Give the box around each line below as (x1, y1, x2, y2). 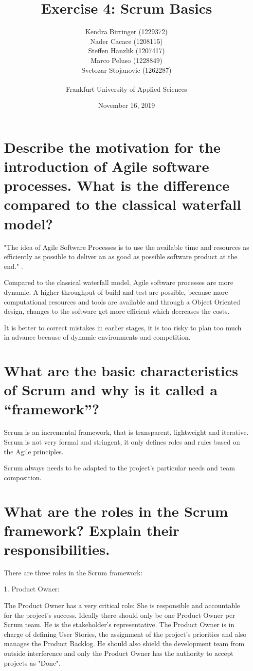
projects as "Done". (4, 657, 61, 668)
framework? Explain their (4, 520, 180, 540)
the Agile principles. (4, 446, 64, 456)
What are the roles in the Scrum (4, 501, 228, 521)
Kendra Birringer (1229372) (85, 26, 168, 37)
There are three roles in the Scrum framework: (4, 567, 143, 577)
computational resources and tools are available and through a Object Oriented (4, 296, 240, 306)
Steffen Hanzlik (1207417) (88, 45, 165, 56)
